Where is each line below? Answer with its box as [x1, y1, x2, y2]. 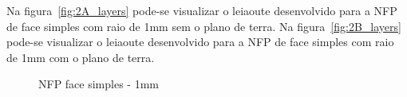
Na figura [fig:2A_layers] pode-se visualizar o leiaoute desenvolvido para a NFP [6, 2, 397, 18]
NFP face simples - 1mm [38, 76, 160, 92]
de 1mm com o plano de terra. [6, 48, 155, 65]
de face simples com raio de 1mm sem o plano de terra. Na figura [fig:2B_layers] [6, 17, 401, 34]
